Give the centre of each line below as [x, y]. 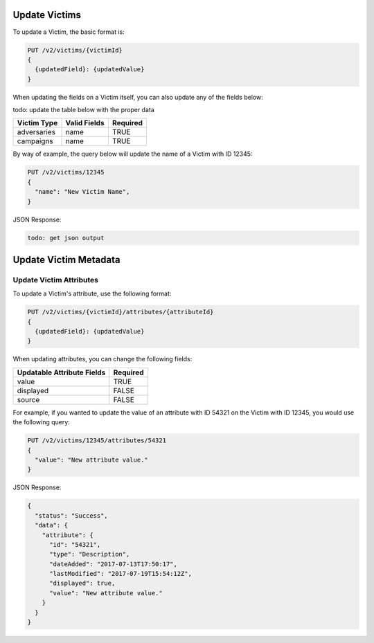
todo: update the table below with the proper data [84, 110]
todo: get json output [66, 238]
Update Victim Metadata [66, 260]
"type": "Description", [90, 554]
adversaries [36, 132]
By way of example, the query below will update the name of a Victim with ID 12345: [133, 154]
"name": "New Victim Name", [82, 192]
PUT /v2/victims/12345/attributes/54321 [97, 441]
